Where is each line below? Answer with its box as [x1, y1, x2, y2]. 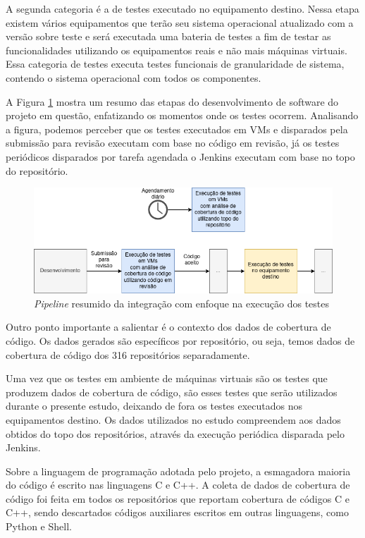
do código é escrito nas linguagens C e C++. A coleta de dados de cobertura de [6, 477, 350, 492]
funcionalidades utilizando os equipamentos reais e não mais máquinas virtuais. [6, 42, 347, 57]
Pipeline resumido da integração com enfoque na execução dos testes [34, 295, 330, 310]
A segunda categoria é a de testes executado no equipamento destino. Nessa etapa [6, 1, 359, 16]
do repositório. [6, 163, 68, 178]
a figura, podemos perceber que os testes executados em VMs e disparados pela [6, 121, 348, 136]
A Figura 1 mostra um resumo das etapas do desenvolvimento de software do [6, 94, 339, 109]
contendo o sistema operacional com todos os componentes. [6, 70, 261, 85]
